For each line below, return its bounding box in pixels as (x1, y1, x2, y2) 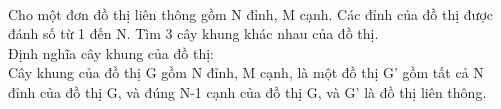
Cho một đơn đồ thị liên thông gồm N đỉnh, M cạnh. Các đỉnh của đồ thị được (8, 3, 493, 24)
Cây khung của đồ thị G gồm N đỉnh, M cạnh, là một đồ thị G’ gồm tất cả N (8, 62, 484, 83)
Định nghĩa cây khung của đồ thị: (8, 42, 214, 63)
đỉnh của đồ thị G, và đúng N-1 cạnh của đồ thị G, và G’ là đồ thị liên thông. (8, 81, 487, 102)
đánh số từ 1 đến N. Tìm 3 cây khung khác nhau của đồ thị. (8, 23, 379, 44)
